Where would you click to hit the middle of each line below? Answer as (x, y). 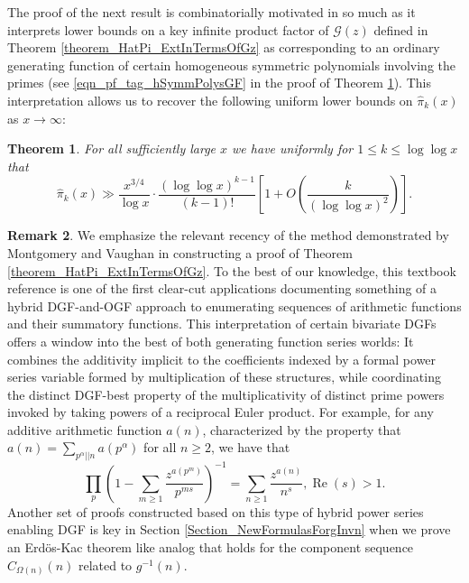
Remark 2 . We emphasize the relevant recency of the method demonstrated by (228, 235)
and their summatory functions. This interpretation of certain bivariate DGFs (222, 324)
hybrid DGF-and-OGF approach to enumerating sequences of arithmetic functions (234, 305)
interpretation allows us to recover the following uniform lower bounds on (210, 100)
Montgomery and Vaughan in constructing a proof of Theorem (180, 252)
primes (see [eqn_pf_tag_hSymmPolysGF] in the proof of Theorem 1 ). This (219, 83)
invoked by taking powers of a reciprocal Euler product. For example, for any (221, 412)
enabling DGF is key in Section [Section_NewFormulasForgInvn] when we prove (229, 529)
